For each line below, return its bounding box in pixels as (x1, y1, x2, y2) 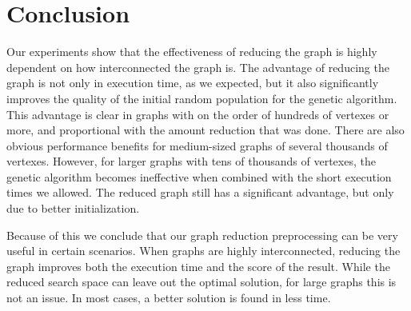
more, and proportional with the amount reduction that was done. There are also (6, 122, 405, 138)
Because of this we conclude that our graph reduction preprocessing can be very (6, 226, 398, 243)
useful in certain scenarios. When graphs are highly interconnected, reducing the (6, 242, 401, 259)
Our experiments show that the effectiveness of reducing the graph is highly (6, 43, 377, 60)
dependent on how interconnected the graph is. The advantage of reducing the (6, 58, 389, 75)
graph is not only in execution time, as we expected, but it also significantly (6, 74, 379, 91)
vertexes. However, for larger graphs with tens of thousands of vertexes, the (6, 153, 376, 169)
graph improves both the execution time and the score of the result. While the (6, 257, 390, 274)
